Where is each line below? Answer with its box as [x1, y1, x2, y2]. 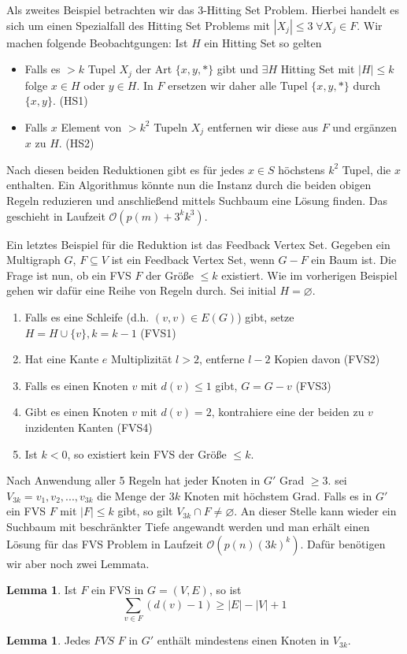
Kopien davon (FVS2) [274, 351, 380, 367]
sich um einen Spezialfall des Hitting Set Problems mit [6, 17, 270, 33]
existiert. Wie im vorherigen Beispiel [221, 266, 398, 283]
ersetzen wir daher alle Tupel [168, 76, 308, 93]
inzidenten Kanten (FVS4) [24, 419, 153, 435]
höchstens [278, 161, 325, 177]
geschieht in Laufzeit [6, 207, 105, 224]
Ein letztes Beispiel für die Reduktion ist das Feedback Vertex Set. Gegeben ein [6, 236, 390, 252]
